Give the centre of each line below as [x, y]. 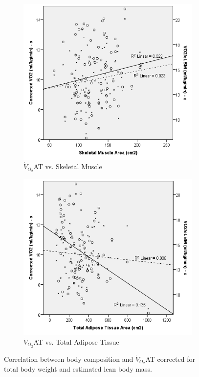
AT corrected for [170, 359]
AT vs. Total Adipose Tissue [76, 341]
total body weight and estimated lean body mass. [78, 369]
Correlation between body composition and [69, 359]
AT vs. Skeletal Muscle [68, 166]
